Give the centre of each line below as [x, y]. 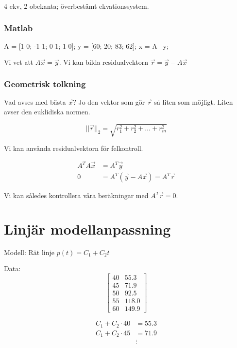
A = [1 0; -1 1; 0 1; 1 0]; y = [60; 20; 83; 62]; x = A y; [86, 46]
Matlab [18, 27]
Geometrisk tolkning [45, 83]
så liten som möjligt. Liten [194, 102]
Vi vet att [19, 62]
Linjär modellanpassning [87, 229]
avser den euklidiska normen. [47, 111]
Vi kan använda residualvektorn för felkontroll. [74, 148]
